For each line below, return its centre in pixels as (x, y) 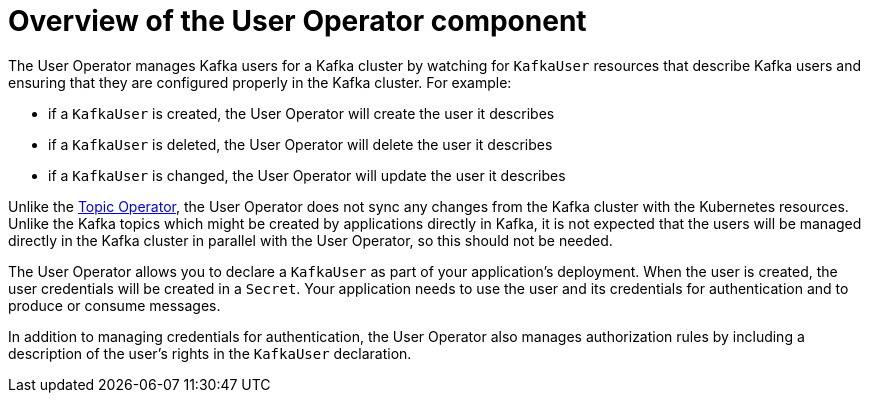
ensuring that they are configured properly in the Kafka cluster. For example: (260, 82)
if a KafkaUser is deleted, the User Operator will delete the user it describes (300, 144)
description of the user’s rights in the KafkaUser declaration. (210, 353)
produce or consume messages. (114, 305)
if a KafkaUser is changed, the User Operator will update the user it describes (307, 175)
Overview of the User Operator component (297, 21)
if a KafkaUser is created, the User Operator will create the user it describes (301, 113)
